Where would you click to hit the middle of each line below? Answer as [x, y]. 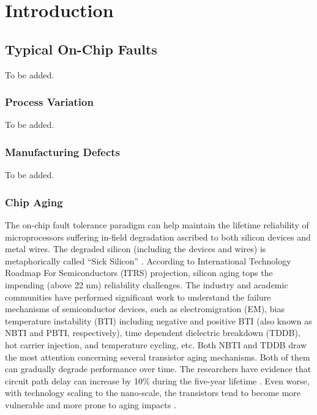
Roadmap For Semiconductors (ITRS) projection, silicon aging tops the [139, 273]
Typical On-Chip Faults [81, 49]
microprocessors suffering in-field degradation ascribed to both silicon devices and [158, 237]
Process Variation [49, 102]
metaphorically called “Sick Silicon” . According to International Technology [148, 260]
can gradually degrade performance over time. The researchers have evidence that [158, 369]
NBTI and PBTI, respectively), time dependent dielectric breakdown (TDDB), [153, 333]
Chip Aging [34, 202]
